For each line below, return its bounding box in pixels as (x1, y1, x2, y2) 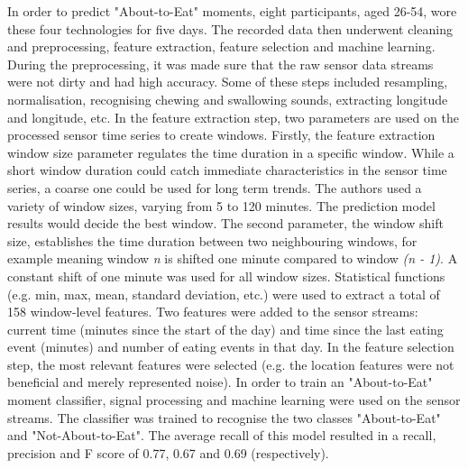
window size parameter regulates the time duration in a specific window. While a (7, 143, 454, 161)
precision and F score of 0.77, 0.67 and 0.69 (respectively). (7, 443, 329, 462)
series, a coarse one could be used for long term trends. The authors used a (7, 178, 422, 197)
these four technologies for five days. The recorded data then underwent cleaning (7, 19, 453, 38)
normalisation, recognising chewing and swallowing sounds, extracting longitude (7, 89, 448, 108)
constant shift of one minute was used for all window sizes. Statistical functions (7, 266, 445, 285)
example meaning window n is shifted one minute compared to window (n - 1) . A (7, 249, 458, 268)
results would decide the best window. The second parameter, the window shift (7, 214, 444, 233)
